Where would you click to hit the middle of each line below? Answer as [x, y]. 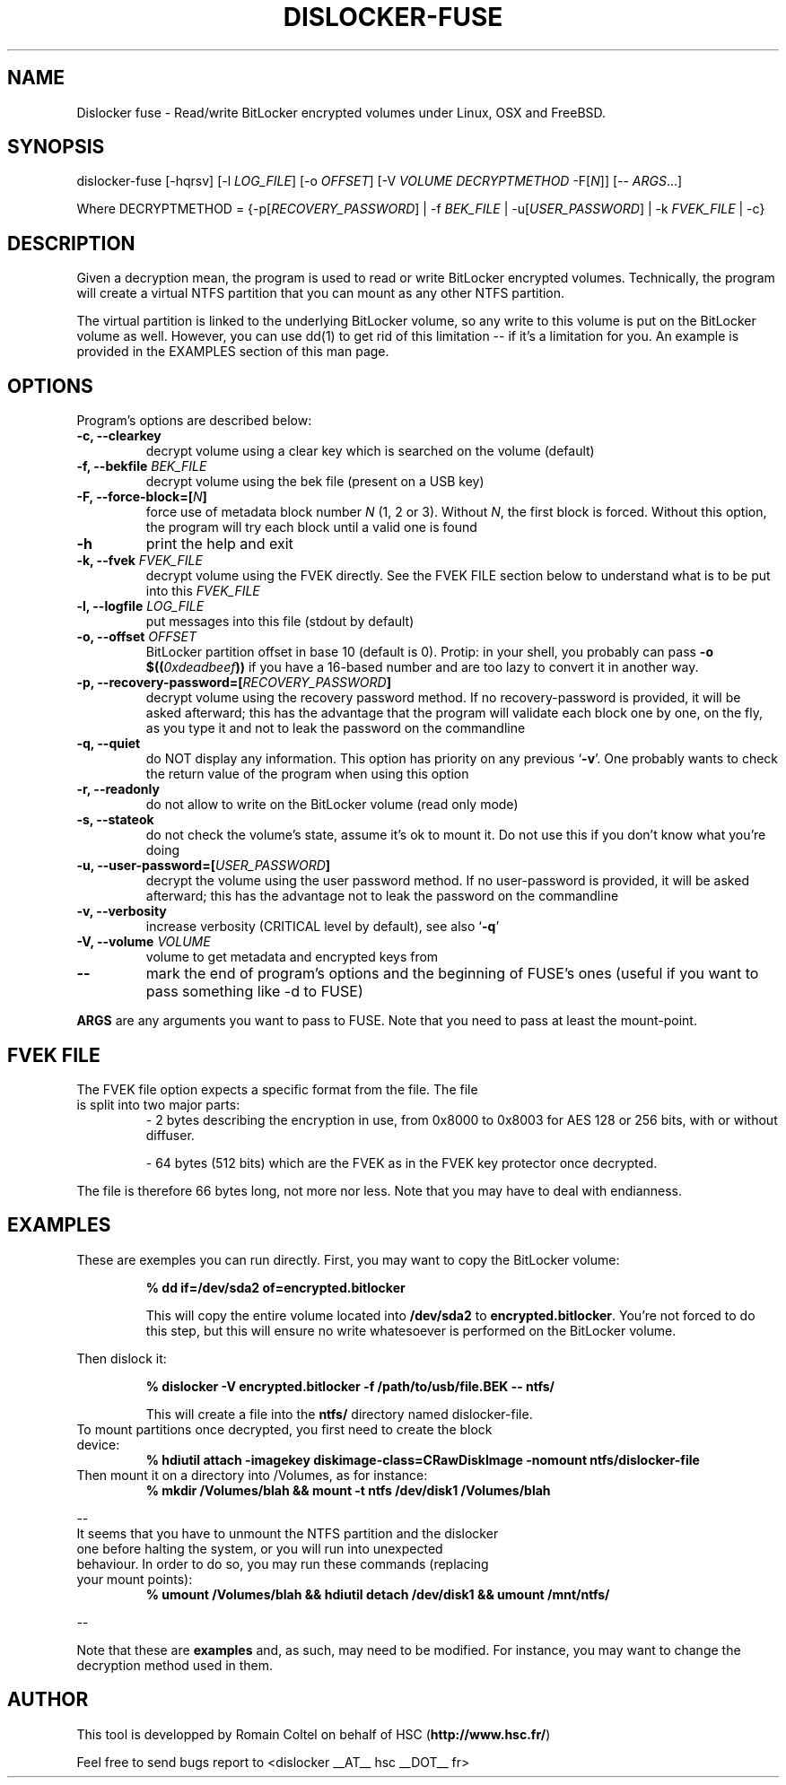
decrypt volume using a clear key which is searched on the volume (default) [370, 451]
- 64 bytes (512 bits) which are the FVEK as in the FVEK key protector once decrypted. [402, 1162]
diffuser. [170, 1135]
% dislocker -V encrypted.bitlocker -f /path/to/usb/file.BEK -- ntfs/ [350, 1386]
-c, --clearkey [119, 436]
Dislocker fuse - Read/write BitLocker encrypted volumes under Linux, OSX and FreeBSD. [341, 112]
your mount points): [135, 1579]
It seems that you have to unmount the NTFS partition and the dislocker [288, 1533]
